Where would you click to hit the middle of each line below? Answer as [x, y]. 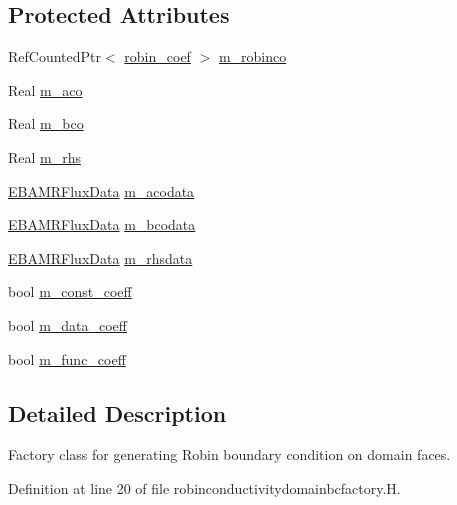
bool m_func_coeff [67, 358]
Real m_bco [46, 123]
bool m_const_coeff [70, 291]
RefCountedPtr [55, 56]
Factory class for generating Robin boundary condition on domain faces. [229, 454]
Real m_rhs [45, 156]
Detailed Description [117, 412]
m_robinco [252, 56]
